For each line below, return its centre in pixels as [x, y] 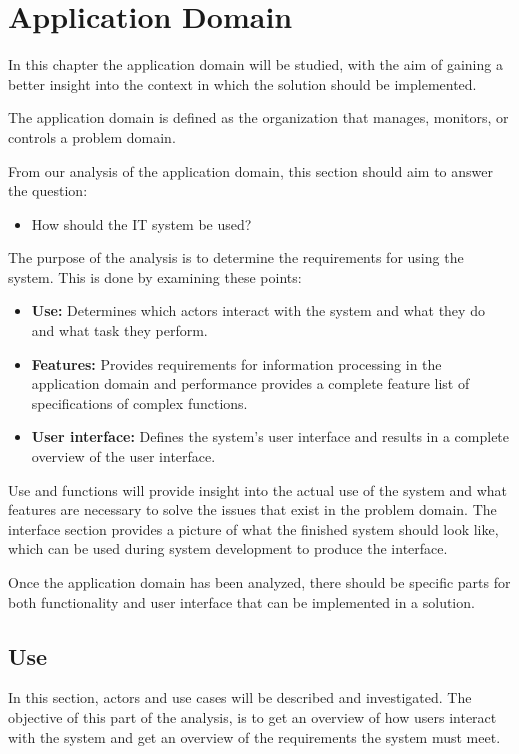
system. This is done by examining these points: [155, 276]
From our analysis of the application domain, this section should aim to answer [250, 170]
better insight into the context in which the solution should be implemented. [242, 83]
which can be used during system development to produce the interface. [228, 548]
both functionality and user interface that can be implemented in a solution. [241, 601]
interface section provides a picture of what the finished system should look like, [253, 528]
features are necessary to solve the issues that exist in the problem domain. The [252, 509]
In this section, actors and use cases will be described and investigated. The [240, 697]
